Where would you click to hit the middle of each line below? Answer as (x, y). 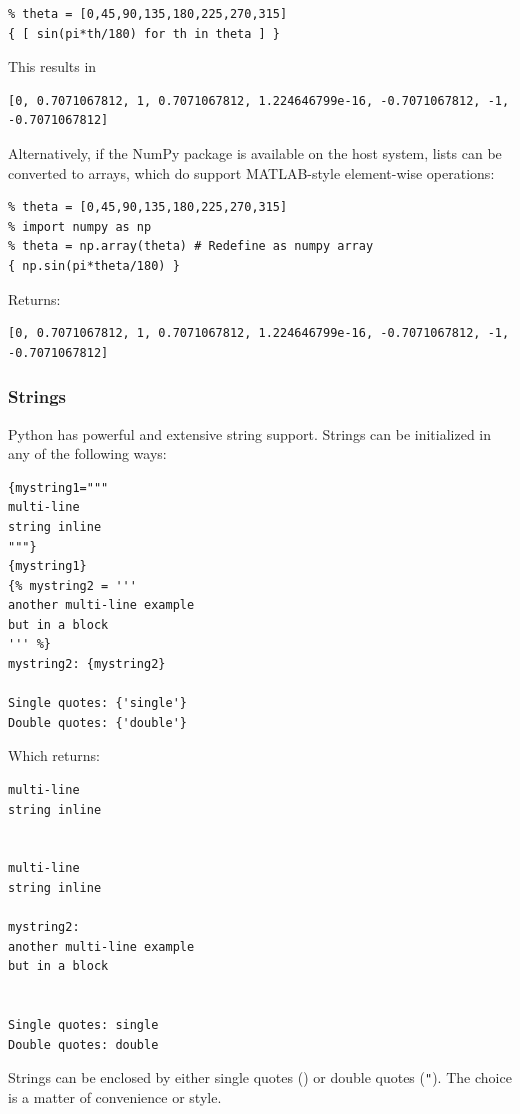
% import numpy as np (80, 226)
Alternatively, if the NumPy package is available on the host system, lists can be (255, 152)
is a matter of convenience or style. (115, 1097)
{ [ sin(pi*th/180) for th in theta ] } (144, 33)
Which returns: (54, 755)
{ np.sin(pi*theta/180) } (94, 265)
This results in (52, 66)
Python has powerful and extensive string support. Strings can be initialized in (250, 433)
